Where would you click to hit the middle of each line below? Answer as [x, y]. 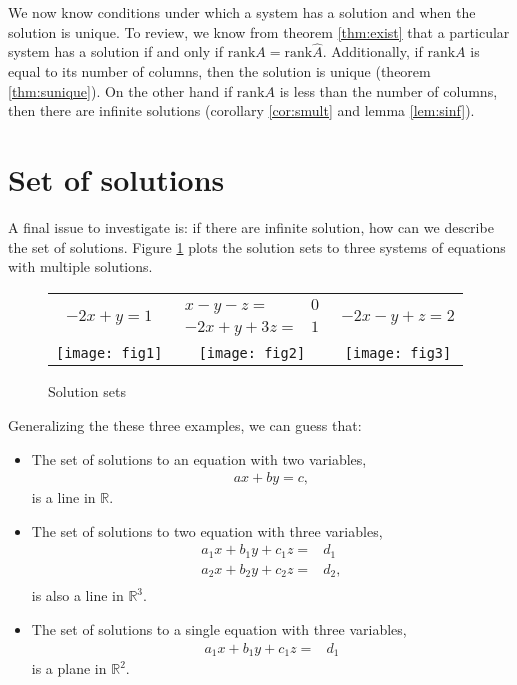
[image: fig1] [109, 353]
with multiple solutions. [80, 266]
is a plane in [69, 668]
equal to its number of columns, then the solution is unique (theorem [219, 71]
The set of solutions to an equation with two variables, [199, 458]
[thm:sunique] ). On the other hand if [120, 90]
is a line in [63, 497]
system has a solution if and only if [115, 51]
